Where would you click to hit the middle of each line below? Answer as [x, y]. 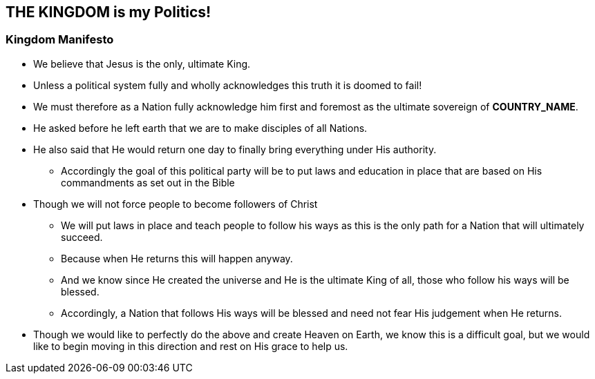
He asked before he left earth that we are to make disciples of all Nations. [200, 128]
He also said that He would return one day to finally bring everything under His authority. [235, 149]
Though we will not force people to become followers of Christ [176, 204]
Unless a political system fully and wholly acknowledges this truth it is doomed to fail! [228, 85]
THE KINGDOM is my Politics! [108, 12]
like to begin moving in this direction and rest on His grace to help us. [191, 346]
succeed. [82, 237]
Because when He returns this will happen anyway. [177, 258]
